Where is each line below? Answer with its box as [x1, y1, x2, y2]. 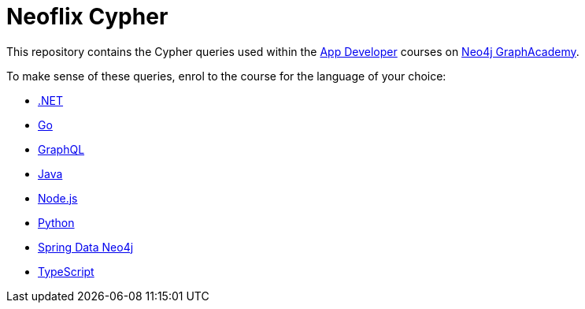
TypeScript [38, 264, 94, 278]
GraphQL [38, 142, 85, 156]
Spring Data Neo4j [38, 240, 134, 254]
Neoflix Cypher [6, 3, 168, 30]
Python [38, 215, 75, 229]
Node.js [38, 191, 78, 205]
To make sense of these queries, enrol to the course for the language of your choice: [6, 69, 446, 83]
